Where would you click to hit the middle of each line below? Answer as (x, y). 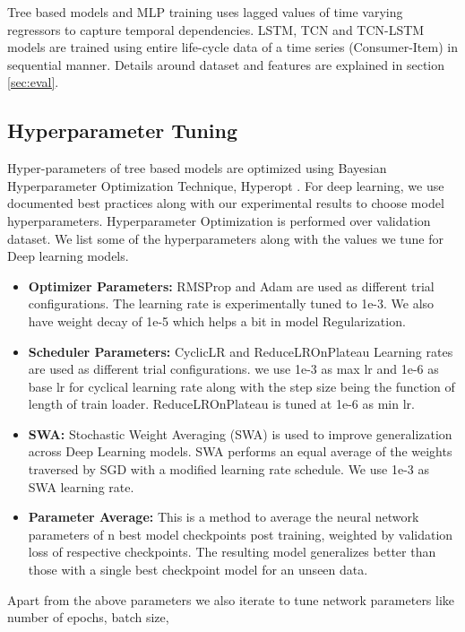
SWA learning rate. (81, 486)
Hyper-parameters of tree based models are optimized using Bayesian (197, 168)
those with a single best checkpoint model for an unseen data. (198, 570)
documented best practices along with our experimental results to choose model (226, 203)
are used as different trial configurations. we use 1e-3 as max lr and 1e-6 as (233, 369)
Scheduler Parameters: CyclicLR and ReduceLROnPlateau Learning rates (241, 351)
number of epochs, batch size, (88, 617)
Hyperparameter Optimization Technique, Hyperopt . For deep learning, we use (226, 185)
